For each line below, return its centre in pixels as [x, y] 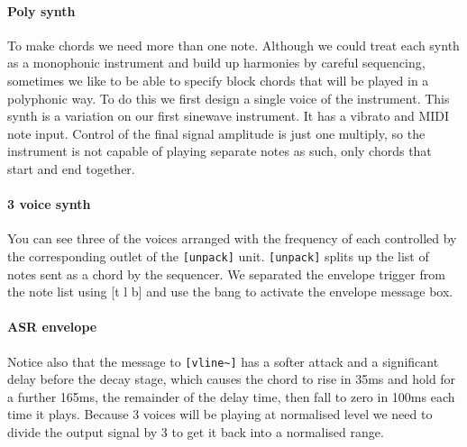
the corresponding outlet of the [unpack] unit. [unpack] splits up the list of [218, 255]
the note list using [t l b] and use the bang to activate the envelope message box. [230, 292]
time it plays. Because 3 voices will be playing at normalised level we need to [220, 414]
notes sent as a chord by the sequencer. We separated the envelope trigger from [226, 274]
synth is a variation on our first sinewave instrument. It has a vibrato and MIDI [229, 116]
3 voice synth [49, 204]
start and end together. [71, 168]
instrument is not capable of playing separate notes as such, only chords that [220, 151]
